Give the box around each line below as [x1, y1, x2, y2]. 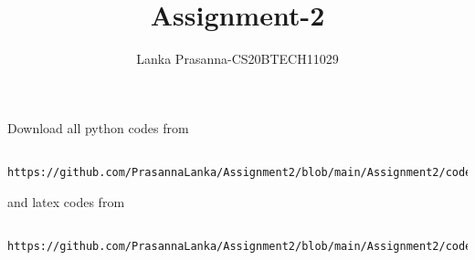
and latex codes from [7, 192, 125, 211]
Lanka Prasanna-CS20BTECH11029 [136, 49, 339, 68]
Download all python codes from [7, 118, 189, 137]
